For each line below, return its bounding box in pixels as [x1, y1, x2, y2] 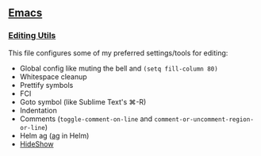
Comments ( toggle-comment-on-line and [19, 114, 153, 124]
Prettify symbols [19, 80, 74, 89]
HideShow [19, 139, 54, 149]
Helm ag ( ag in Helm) [19, 131, 90, 140]
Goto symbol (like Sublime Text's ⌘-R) [19, 97, 147, 106]
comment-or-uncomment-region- [154, 115, 254, 124]
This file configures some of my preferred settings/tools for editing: [8, 48, 228, 58]
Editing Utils [8, 30, 56, 41]
